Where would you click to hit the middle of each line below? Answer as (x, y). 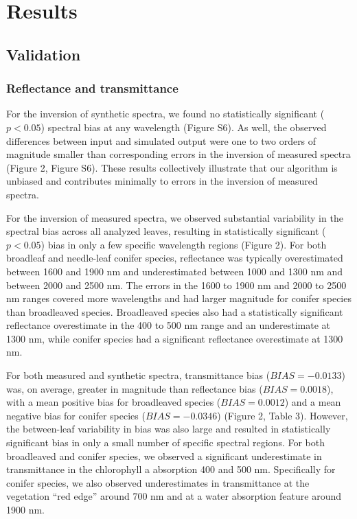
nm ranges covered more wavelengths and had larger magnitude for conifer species (179, 298)
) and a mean (313, 402)
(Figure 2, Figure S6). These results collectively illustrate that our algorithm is (172, 167)
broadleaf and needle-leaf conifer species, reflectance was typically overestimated (175, 258)
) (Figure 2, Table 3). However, (283, 415)
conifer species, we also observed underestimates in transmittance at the (158, 482)
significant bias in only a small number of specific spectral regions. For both (166, 442)
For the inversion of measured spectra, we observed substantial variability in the (175, 217)
